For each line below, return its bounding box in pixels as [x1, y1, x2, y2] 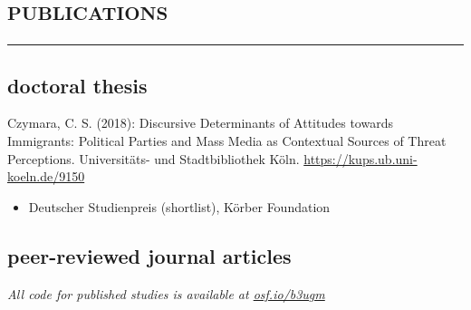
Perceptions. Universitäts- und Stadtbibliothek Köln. [7, 149, 300, 168]
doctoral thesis [7, 71, 148, 99]
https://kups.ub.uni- [303, 149, 418, 168]
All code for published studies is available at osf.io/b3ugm [7, 284, 325, 303]
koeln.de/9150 [7, 167, 85, 186]
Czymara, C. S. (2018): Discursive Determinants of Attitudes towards [7, 113, 393, 132]
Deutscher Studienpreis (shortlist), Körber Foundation [28, 197, 331, 216]
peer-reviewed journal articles [7, 241, 292, 269]
